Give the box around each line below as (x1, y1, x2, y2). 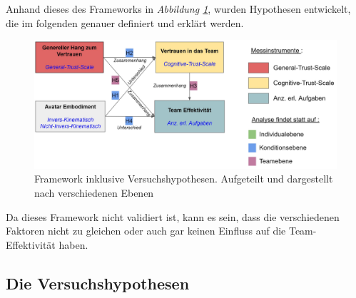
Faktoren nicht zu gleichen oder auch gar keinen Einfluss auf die (6, 223, 286, 238)
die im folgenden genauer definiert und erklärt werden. (6, 15, 244, 30)
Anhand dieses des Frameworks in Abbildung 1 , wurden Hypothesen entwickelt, (6, 1, 351, 16)
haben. (59, 237, 88, 252)
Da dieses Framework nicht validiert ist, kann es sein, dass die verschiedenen (6, 209, 340, 224)
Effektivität (6, 237, 56, 252)
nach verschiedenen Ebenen (34, 185, 154, 200)
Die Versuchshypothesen (6, 272, 190, 294)
